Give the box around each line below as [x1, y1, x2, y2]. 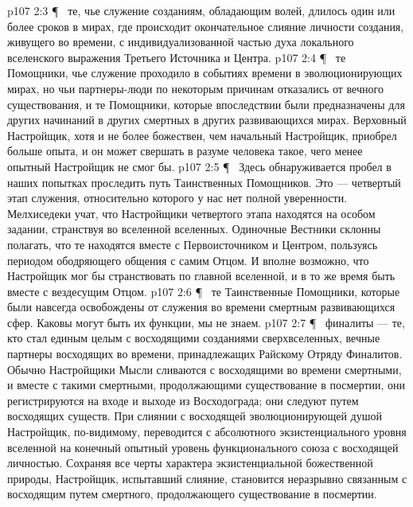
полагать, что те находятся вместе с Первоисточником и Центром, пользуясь [7, 236, 378, 252]
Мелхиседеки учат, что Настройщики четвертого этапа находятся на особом [7, 205, 376, 221]
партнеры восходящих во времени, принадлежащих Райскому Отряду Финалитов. [7, 345, 403, 362]
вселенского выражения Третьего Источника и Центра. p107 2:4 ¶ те [7, 49, 346, 65]
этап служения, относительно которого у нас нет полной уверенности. [7, 189, 348, 206]
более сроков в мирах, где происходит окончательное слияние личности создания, [7, 18, 404, 34]
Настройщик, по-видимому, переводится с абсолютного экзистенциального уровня [7, 423, 407, 440]
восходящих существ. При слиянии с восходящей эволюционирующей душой [7, 408, 382, 424]
